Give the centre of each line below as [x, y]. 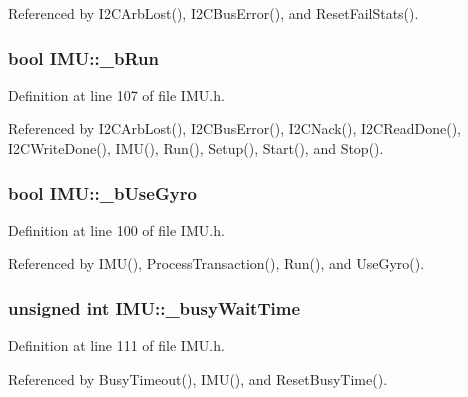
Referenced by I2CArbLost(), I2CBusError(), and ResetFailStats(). [213, 13]
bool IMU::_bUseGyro [102, 192]
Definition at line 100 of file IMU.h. [116, 229]
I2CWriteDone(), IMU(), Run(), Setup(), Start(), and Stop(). [196, 148]
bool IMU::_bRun [83, 57]
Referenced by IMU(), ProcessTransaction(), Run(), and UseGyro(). [216, 263]
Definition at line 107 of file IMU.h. [116, 94]
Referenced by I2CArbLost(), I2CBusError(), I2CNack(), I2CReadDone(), [235, 128]
